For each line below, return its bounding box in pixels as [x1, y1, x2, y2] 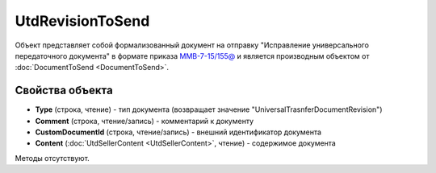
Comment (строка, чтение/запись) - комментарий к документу [35, 116, 254, 126]
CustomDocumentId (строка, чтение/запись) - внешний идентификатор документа [35, 127, 322, 137]
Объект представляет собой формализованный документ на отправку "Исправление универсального [15, 40, 369, 50]
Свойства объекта [15, 84, 113, 97]
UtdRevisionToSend [15, 12, 150, 30]
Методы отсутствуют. [15, 153, 90, 163]
